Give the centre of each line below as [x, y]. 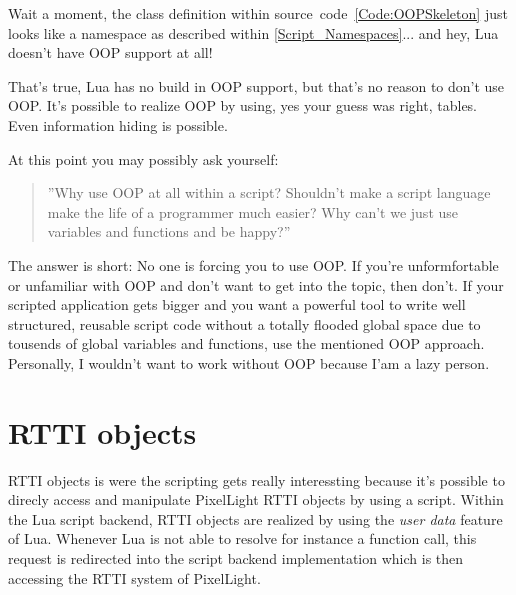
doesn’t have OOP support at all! [110, 52]
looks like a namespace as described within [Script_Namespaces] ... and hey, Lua [253, 32]
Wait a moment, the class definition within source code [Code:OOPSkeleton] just [258, 13]
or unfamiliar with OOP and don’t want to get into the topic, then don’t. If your [256, 284]
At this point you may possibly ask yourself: [143, 158]
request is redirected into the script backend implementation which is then [236, 558]
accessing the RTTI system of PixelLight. [134, 577]
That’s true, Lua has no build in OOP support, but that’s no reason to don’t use [256, 85]
